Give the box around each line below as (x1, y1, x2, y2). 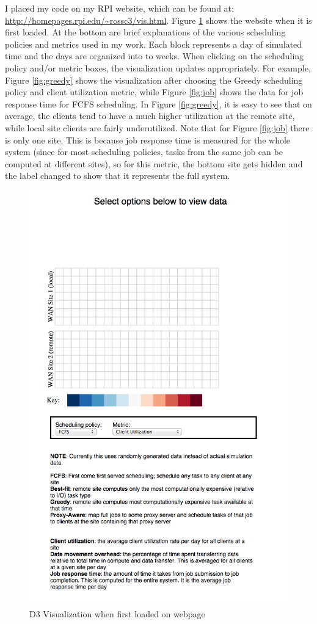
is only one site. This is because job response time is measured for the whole (5, 133, 291, 146)
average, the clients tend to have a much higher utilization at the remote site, (5, 109, 295, 122)
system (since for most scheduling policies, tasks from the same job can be (5, 145, 283, 158)
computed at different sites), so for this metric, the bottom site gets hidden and (5, 157, 303, 170)
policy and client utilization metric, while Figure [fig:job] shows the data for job (5, 85, 304, 98)
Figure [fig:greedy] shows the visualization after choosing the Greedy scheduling (5, 73, 303, 86)
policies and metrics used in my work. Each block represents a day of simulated (5, 37, 302, 50)
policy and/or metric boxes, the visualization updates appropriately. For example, (5, 61, 311, 74)
